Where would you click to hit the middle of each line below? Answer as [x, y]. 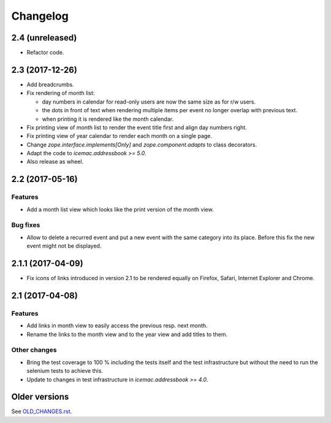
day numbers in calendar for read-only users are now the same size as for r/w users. [149, 102]
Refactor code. [45, 53]
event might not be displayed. [64, 246]
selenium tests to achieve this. [65, 371]
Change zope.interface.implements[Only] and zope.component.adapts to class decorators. [142, 145]
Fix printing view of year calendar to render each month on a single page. [120, 136]
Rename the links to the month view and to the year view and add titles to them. [127, 334]
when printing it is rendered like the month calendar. [108, 119]
